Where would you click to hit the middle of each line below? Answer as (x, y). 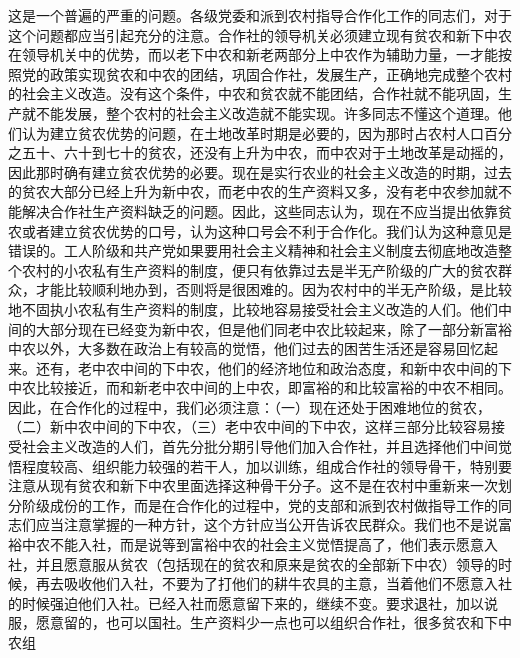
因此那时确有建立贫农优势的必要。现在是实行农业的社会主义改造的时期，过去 (260, 171)
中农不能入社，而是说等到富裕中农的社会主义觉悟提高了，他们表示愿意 (252, 544)
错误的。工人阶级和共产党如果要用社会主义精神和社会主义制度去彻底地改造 (253, 250)
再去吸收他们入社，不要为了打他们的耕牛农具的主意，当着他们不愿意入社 (273, 583)
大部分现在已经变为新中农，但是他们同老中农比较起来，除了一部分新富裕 (273, 328)
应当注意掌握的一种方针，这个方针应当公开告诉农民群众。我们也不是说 (266, 524)
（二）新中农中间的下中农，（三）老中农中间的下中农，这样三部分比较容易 (249, 426)
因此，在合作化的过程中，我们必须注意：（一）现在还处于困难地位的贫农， (249, 406)
